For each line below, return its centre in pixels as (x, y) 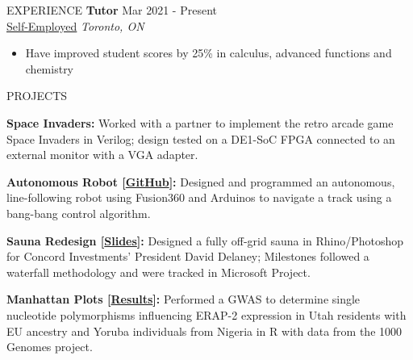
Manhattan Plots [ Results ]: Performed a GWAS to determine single (184, 299)
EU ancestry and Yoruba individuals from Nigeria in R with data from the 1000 (204, 331)
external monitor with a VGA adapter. (102, 155)
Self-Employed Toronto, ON (75, 25)
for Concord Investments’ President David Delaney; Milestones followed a (188, 256)
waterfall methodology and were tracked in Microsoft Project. (159, 272)
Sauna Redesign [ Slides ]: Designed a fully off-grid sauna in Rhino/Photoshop (205, 240)
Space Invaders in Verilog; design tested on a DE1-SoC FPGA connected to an (201, 138)
